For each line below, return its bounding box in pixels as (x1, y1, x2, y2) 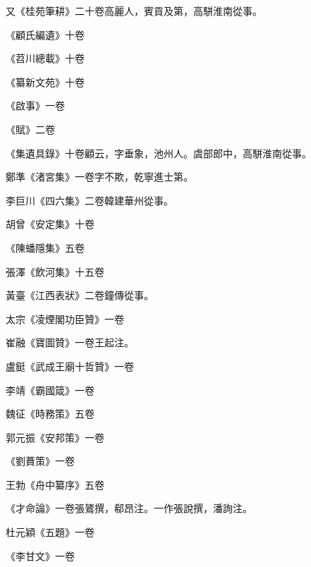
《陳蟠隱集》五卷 (6, 240, 85, 255)
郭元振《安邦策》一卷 (6, 429, 104, 444)
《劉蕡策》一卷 (6, 453, 75, 468)
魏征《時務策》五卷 (6, 406, 94, 421)
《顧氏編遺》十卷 (6, 27, 85, 42)
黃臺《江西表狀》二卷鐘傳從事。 (6, 288, 154, 303)
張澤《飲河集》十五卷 (6, 264, 104, 279)
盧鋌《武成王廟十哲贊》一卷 (6, 358, 134, 373)
